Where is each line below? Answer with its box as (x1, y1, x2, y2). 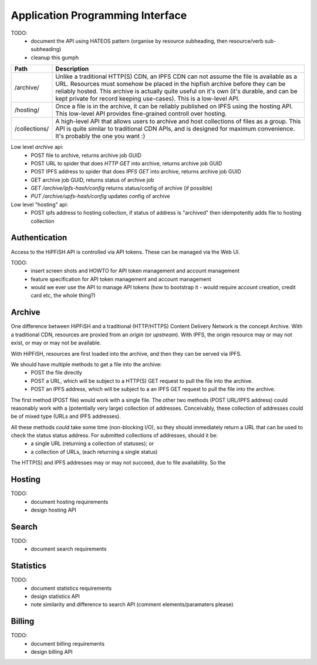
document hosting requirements (31, 498, 109, 505)
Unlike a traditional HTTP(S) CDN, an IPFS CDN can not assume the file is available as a (55, 72, 298, 81)
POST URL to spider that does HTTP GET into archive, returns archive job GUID (31, 159, 222, 167)
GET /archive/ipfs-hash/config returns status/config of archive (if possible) (31, 185, 213, 192)
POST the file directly (31, 369, 82, 376)
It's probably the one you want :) (55, 132, 146, 141)
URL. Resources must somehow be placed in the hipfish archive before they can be (55, 80, 286, 88)
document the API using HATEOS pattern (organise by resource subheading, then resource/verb (31, 37, 264, 44)
